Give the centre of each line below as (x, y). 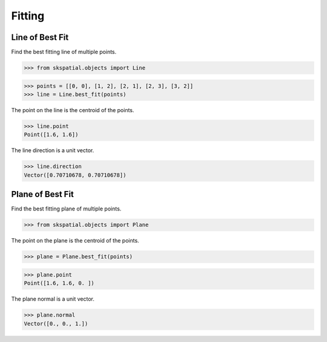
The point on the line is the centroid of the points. (73, 110)
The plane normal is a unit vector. (53, 299)
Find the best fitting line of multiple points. (64, 52)
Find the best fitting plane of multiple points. (66, 209)
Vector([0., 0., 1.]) (56, 324)
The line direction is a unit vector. (53, 150)
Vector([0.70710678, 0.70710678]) (75, 175)
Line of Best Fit (40, 37)
